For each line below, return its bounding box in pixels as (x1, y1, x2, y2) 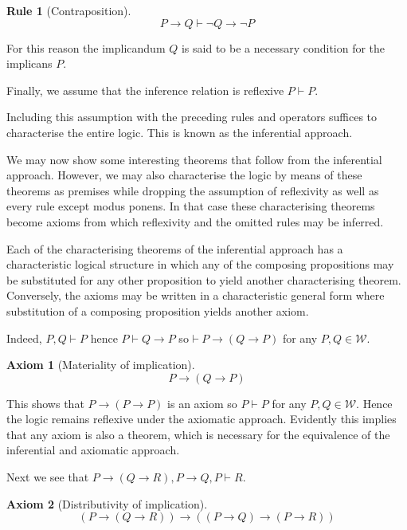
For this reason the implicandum (6, 39, 166, 56)
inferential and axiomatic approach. (6, 442, 180, 458)
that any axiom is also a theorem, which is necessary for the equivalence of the (6, 426, 390, 442)
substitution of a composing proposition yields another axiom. (6, 302, 309, 319)
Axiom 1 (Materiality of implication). (6, 356, 195, 373)
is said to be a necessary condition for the (181, 39, 385, 56)
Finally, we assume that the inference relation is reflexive (6, 81, 284, 98)
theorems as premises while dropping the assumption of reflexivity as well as (6, 182, 379, 198)
